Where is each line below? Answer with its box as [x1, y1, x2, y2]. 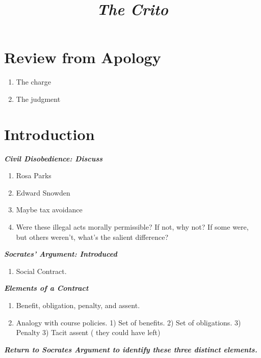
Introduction [4, 123, 95, 144]
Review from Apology [4, 47, 161, 68]
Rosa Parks [16, 170, 51, 181]
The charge [16, 76, 51, 87]
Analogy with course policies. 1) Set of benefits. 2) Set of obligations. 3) [16, 317, 241, 327]
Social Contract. [16, 265, 67, 276]
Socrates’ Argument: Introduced [4, 249, 117, 259]
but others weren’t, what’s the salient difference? [16, 231, 169, 242]
